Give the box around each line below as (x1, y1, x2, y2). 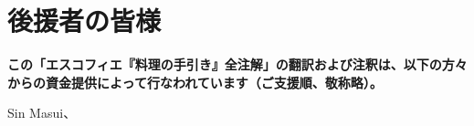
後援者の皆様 (7, 2, 162, 39)
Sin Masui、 (7, 103, 77, 122)
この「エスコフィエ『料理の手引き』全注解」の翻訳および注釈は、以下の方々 (7, 55, 468, 74)
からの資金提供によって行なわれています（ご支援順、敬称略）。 (7, 72, 383, 91)
